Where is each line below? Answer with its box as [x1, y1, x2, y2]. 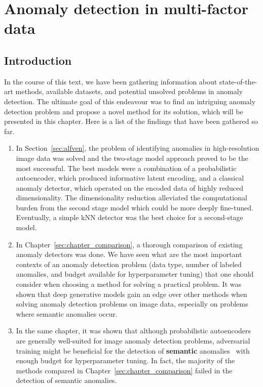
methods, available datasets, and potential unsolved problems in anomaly [15, 86, 243, 97]
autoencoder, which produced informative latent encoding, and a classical [16, 173, 244, 183]
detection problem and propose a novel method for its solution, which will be [4, 106, 243, 116]
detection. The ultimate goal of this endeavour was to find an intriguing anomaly [4, 96, 256, 106]
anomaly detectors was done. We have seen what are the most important [16, 249, 242, 260]
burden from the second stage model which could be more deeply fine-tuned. [16, 202, 253, 212]
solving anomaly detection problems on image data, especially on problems [16, 298, 248, 309]
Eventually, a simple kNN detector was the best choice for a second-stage [16, 212, 243, 223]
